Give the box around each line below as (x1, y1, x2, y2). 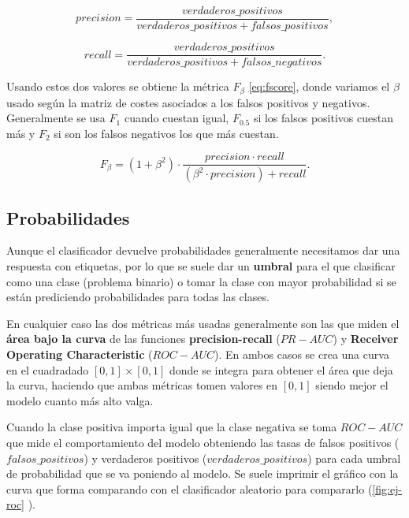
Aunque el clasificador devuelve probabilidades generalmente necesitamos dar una (6, 242, 400, 259)
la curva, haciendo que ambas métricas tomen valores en (6, 377, 278, 393)
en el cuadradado (6, 361, 89, 378)
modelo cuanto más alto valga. (6, 392, 154, 408)
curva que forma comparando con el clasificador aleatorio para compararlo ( (6, 480, 373, 497)
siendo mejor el (315, 377, 389, 393)
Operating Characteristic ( (6, 346, 153, 363)
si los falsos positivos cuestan (253, 110, 393, 126)
